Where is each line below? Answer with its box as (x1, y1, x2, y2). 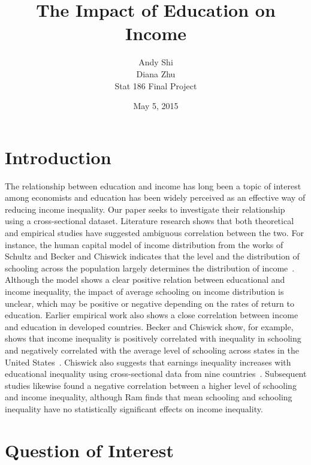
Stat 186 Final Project (114, 79, 197, 92)
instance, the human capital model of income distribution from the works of (5, 238, 283, 250)
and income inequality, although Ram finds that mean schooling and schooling (5, 391, 292, 403)
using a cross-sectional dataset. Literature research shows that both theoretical (5, 215, 294, 227)
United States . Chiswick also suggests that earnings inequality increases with (5, 355, 291, 368)
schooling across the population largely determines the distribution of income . (5, 261, 295, 274)
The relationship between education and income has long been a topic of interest (5, 179, 301, 192)
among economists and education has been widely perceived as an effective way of (5, 191, 306, 204)
